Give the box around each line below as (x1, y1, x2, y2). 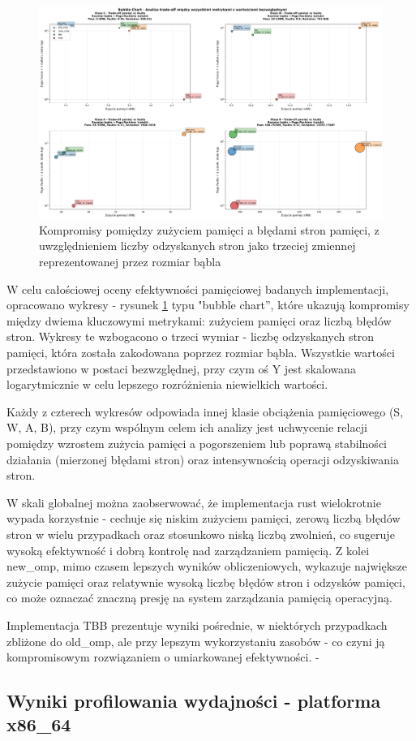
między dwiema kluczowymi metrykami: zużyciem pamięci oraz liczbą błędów (6, 312, 392, 329)
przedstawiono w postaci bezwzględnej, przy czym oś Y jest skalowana (6, 360, 356, 377)
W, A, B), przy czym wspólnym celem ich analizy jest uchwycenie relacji (6, 419, 367, 436)
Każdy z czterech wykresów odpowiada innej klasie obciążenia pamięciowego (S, (6, 403, 404, 420)
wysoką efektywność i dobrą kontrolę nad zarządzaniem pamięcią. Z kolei (6, 541, 370, 558)
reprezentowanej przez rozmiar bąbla (39, 253, 221, 270)
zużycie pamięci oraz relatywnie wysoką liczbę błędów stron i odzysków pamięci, (6, 573, 405, 590)
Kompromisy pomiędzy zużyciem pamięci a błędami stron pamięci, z (39, 221, 380, 238)
